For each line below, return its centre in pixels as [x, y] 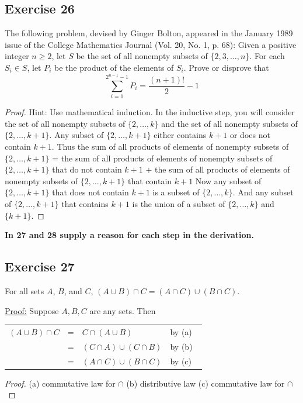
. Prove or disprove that [226, 67]
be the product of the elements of [114, 67]
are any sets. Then [123, 310]
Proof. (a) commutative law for [60, 383]
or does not [250, 135]
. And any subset [263, 192]
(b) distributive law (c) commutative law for [206, 383]
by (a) [181, 331]
